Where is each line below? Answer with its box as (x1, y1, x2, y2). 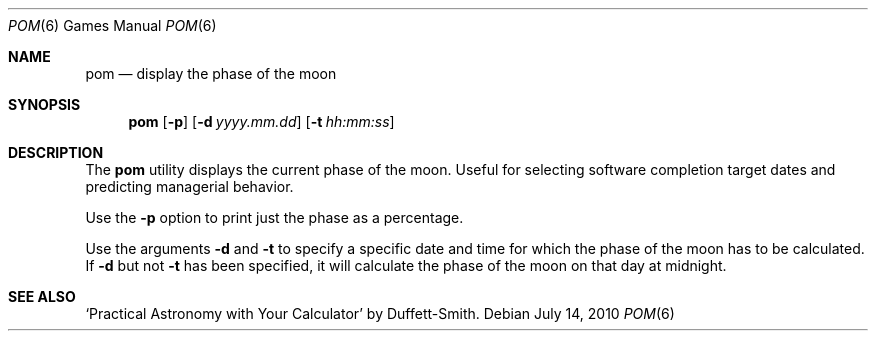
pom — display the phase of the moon (85, 65, 337, 82)
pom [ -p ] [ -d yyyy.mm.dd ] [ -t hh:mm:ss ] (128, 113, 395, 130)
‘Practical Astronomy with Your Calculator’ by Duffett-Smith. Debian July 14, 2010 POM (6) (85, 305, 675, 322)
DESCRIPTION (8, 144, 104, 161)
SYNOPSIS (8, 96, 81, 113)
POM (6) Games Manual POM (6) (8, 17, 217, 34)
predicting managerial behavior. (85, 178, 294, 195)
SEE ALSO (8, 288, 76, 305)
